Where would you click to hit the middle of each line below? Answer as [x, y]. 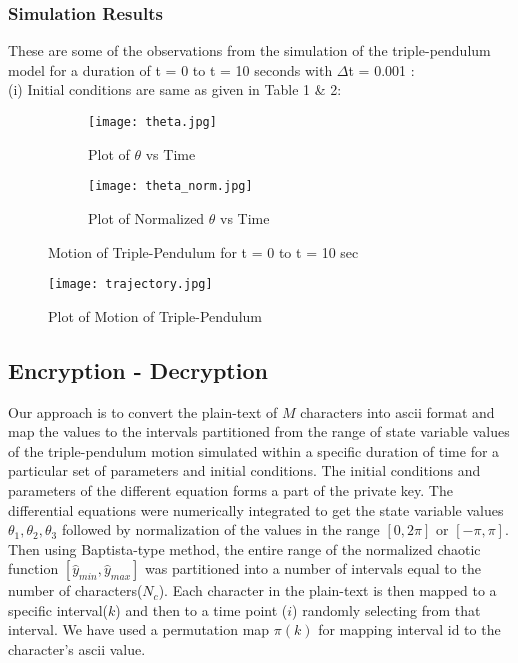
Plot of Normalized [146, 217]
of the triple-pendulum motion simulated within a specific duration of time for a [254, 450]
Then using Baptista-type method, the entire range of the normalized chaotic [244, 548]
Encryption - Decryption [138, 369]
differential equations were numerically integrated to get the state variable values [256, 509]
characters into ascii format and [397, 411]
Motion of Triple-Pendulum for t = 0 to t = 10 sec [203, 251]
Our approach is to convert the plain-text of [143, 411]
